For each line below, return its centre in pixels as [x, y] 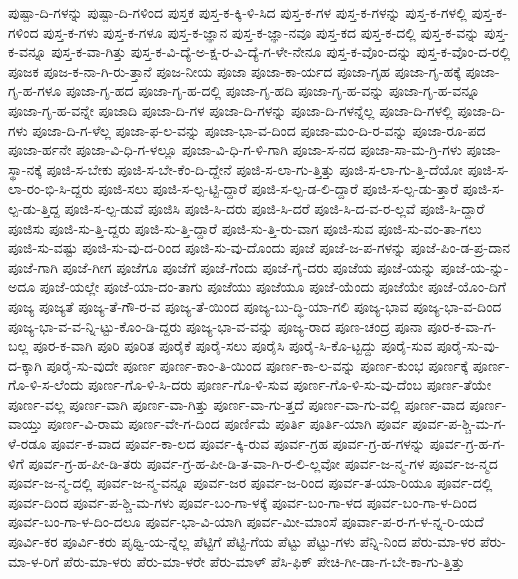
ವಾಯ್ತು [25, 423]
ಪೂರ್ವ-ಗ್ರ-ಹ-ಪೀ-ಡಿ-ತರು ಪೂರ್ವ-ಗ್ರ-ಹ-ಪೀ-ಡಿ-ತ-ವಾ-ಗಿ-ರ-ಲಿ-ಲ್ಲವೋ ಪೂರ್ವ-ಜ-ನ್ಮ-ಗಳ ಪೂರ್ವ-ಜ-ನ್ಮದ [263, 462]
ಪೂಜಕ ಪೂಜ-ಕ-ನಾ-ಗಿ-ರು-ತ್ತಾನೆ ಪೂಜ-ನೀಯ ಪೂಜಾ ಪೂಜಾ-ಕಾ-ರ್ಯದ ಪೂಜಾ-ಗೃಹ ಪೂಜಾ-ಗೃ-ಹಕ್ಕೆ [234, 70]
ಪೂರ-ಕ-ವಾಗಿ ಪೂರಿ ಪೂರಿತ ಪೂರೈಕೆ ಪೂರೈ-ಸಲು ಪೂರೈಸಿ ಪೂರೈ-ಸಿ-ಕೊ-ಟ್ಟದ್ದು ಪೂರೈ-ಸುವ [232, 345]
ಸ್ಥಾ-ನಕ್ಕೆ [25, 168]
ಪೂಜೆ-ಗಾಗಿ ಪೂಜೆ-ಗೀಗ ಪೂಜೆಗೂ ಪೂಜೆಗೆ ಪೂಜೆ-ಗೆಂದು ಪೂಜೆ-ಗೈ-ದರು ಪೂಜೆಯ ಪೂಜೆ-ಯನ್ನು [222, 266]
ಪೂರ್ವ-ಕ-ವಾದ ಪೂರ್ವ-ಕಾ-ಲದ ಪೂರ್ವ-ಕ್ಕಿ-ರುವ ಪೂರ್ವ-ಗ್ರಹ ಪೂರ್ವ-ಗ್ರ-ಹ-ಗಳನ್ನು [237, 443]
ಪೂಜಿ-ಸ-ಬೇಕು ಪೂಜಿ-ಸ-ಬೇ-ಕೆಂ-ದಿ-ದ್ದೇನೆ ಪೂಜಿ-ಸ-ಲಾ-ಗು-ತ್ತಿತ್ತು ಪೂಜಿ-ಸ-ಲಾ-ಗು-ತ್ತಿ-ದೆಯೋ [254, 168]
